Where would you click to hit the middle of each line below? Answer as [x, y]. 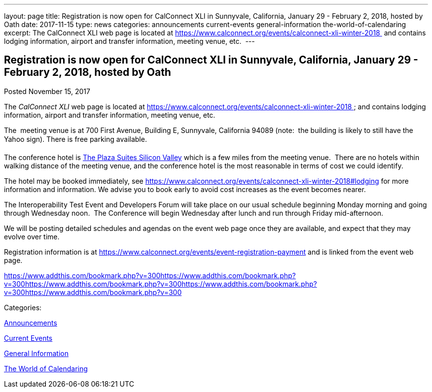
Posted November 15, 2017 [47, 91]
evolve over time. [32, 236]
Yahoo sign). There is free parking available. [75, 139]
